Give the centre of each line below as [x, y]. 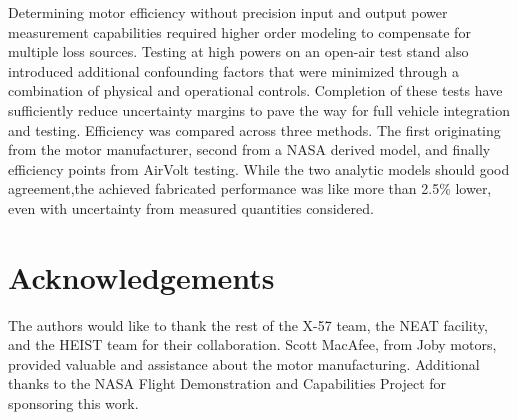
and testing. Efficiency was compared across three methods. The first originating [254, 129]
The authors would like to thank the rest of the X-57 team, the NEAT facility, [248, 324]
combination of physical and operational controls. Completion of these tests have [255, 90]
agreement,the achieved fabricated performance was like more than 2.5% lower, [250, 188]
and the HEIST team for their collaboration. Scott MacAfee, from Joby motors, [252, 344]
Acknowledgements [141, 276]
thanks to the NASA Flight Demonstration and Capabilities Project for [227, 383]
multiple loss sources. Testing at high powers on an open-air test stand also [238, 51]
